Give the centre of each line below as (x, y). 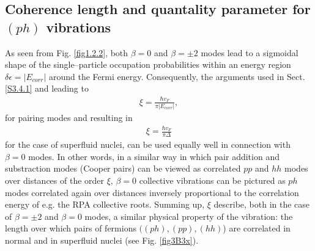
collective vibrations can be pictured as (212, 180)
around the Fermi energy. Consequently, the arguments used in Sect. (177, 76)
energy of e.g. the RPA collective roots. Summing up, (105, 204)
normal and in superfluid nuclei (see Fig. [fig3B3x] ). (102, 240)
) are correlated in (257, 228)
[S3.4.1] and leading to (47, 88)
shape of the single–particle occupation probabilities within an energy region (148, 64)
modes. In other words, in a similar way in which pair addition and (154, 156)
